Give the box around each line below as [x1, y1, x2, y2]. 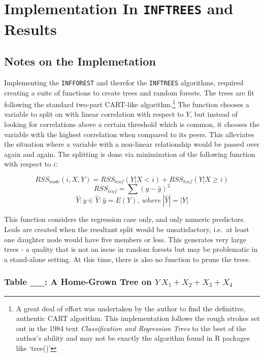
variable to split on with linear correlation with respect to [4, 109, 184, 119]
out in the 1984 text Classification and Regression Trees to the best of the [16, 322, 246, 333]
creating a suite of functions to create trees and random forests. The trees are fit [4, 87, 254, 98]
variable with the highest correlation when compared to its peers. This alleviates [4, 128, 254, 139]
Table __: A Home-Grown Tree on [4, 275, 152, 288]
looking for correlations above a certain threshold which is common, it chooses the [4, 118, 260, 129]
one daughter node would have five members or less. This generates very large [4, 234, 246, 244]
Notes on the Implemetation [4, 53, 156, 69]
